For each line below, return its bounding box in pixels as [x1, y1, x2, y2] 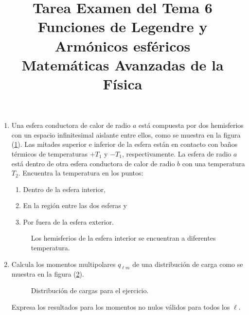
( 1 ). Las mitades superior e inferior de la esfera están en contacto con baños [11, 139, 238, 149]
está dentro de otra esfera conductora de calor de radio [11, 158, 175, 168]
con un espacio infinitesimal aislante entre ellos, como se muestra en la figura [11, 129, 241, 140]
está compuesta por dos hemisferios [138, 120, 244, 130]
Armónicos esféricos [54, 35, 191, 55]
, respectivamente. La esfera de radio [122, 148, 231, 158]
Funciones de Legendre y [37, 17, 208, 36]
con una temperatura [182, 158, 245, 168]
